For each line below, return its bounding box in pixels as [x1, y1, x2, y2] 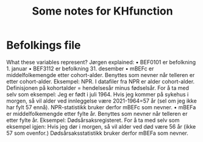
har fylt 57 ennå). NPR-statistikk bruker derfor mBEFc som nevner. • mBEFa [6, 103, 196, 110]
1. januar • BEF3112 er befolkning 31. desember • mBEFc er [6, 65, 154, 72]
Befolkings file [6, 38, 81, 52]
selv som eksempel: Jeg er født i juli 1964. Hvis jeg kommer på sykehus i [6, 90, 189, 98]
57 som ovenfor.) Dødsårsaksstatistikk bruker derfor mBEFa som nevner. [6, 129, 189, 137]
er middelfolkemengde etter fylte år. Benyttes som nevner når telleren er [6, 110, 188, 117]
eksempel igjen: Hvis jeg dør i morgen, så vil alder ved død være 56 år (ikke [6, 123, 196, 130]
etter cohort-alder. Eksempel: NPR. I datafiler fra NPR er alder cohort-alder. [6, 78, 195, 85]
